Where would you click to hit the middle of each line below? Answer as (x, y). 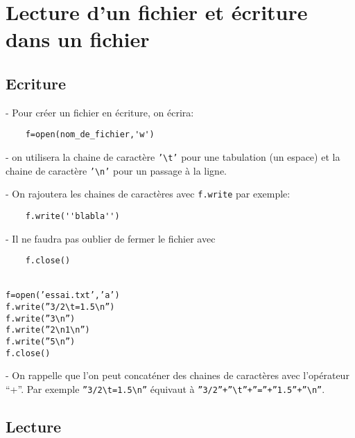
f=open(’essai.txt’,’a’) (63, 296)
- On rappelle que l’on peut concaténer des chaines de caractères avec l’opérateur (177, 375)
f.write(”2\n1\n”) (48, 330)
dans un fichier (78, 39)
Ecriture (36, 83)
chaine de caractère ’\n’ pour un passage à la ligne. (116, 170)
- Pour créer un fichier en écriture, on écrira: (100, 112)
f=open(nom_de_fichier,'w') (90, 135)
